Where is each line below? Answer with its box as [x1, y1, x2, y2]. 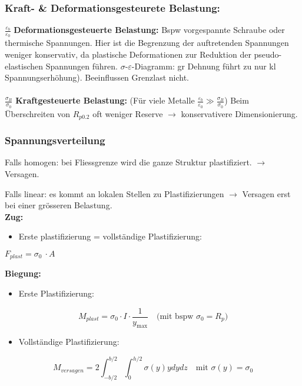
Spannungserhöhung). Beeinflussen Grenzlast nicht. [5, 71, 189, 84]
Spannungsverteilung [5, 133, 105, 148]
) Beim [224, 94, 249, 107]
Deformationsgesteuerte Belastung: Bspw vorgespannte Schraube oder [14, 24, 285, 36]
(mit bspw [157, 312, 194, 321]
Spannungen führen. [45, 59, 118, 72]
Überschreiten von [5, 107, 70, 119]
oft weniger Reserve [92, 107, 163, 119]
